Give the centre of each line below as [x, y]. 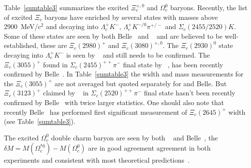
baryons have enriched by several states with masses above [131, 17]
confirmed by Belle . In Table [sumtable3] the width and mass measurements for [124, 74]
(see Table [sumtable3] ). [40, 121]
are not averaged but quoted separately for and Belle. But [141, 83]
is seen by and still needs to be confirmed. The [138, 54]
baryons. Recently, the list [209, 7]
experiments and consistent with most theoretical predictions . [97, 160]
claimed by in [66, 93]
